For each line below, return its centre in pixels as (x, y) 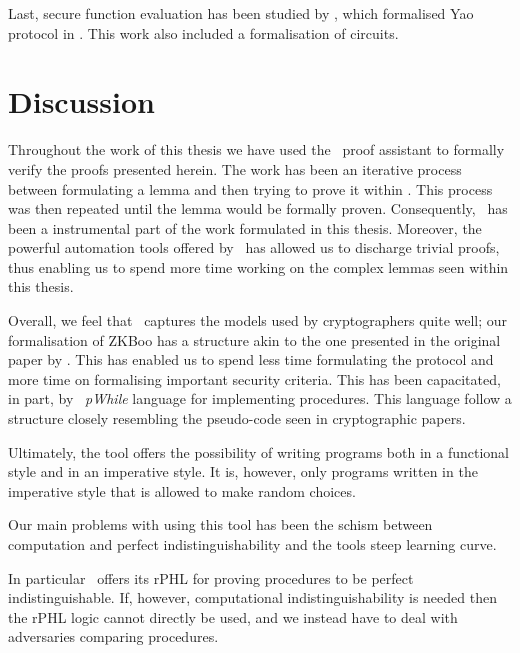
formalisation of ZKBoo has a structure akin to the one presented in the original (254, 339)
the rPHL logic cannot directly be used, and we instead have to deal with (233, 616)
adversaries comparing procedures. (113, 636)
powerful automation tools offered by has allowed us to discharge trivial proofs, (254, 247)
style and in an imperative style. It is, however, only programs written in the (243, 471)
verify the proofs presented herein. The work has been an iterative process (235, 168)
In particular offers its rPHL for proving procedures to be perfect (211, 577)
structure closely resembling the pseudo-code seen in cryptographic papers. (237, 418)
